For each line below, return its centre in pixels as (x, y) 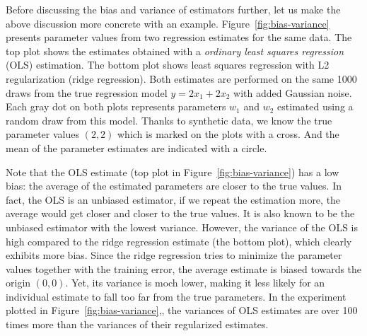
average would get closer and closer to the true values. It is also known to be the (180, 213)
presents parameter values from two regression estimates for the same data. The (179, 37)
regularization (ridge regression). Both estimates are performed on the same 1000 (181, 78)
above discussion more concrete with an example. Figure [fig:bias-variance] (168, 23)
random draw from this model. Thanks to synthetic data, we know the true (169, 120)
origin (18, 283)
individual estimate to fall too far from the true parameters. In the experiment (176, 296)
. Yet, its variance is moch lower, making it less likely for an (195, 283)
